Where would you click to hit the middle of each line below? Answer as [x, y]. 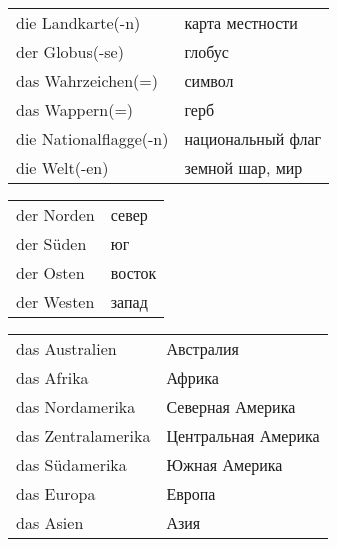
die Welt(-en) [62, 167]
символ [209, 80]
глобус [206, 51]
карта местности [241, 22]
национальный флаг [253, 138]
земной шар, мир [243, 167]
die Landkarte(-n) [78, 22]
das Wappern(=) [75, 109]
